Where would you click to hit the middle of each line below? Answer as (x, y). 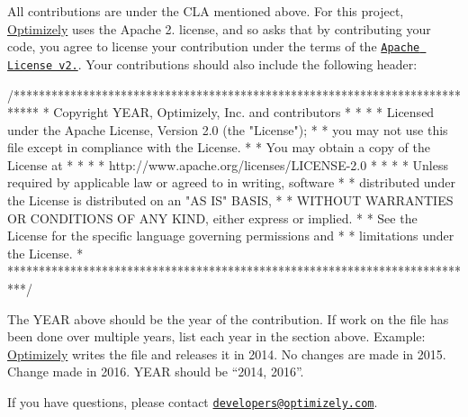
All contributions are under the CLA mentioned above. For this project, (206, 11)
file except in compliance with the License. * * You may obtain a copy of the (219, 147)
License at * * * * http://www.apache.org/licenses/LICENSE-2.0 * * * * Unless (228, 164)
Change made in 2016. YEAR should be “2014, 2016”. (156, 372)
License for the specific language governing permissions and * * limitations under (231, 236)
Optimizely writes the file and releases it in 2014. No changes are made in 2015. (227, 354)
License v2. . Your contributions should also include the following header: (212, 63)
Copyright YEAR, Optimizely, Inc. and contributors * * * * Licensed (244, 112)
